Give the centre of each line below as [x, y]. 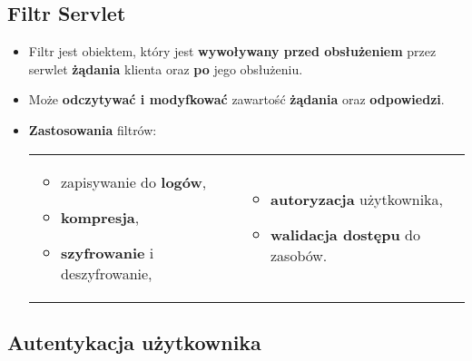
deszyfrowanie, [106, 273]
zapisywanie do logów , [133, 181]
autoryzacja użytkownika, [357, 200]
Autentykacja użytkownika [134, 341]
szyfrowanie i [107, 252]
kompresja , [100, 217]
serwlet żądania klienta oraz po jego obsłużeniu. [166, 68]
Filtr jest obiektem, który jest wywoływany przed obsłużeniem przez [232, 51]
